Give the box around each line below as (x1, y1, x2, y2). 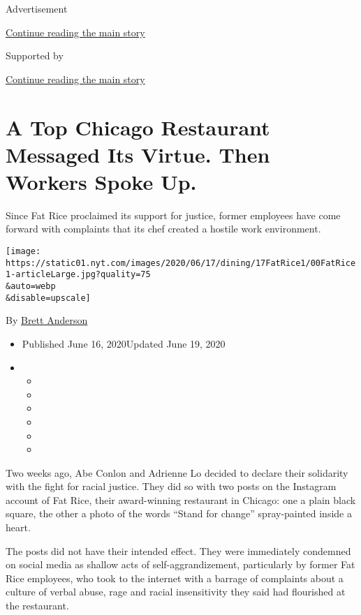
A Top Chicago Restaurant (6, 112, 270, 141)
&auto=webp (6, 281, 56, 292)
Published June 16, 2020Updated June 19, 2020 (22, 336, 226, 350)
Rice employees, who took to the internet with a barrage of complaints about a (6, 570, 344, 585)
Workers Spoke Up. (6, 167, 197, 195)
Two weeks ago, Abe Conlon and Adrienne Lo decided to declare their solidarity (6, 465, 348, 480)
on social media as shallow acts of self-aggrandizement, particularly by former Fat (6, 557, 355, 572)
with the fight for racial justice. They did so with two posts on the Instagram (6, 479, 337, 494)
